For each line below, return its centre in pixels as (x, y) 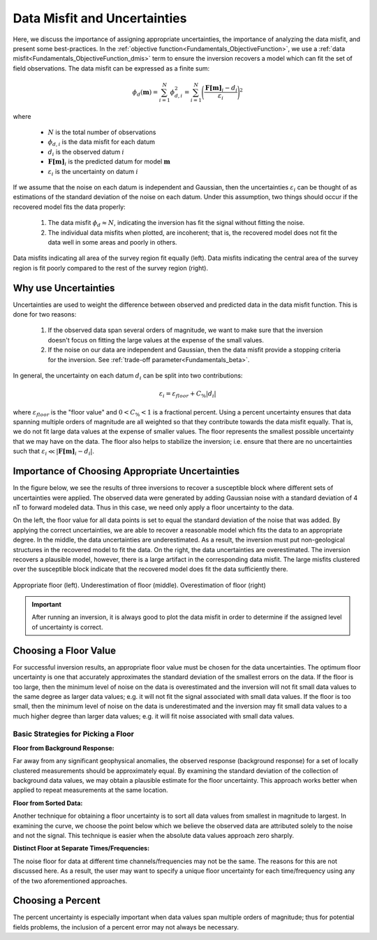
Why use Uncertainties (64, 288)
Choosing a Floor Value (65, 650)
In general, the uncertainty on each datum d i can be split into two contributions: (128, 376)
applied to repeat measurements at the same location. (90, 790)
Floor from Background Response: (64, 748)
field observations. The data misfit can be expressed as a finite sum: (111, 68)
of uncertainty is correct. (67, 627)
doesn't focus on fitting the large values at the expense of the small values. (156, 340)
